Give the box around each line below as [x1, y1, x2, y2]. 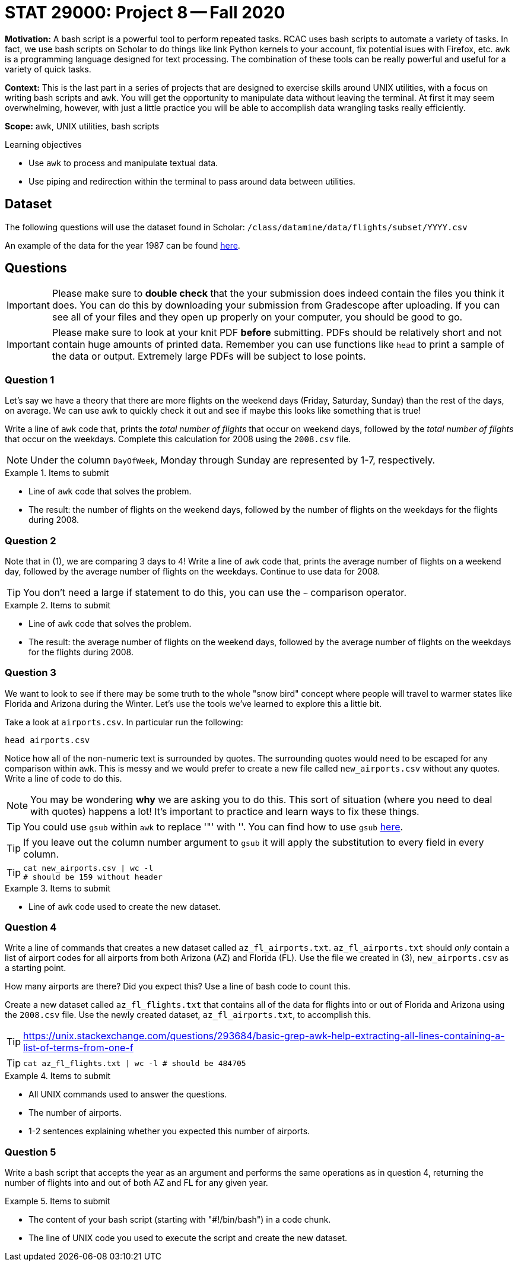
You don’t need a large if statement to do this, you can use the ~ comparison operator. [23, 586, 406, 598]
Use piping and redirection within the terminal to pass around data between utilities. [28, 176, 355, 186]
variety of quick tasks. [5, 64, 91, 74]
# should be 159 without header [23, 872, 163, 881]
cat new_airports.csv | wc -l [23, 863, 154, 872]
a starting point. [5, 963, 66, 973]
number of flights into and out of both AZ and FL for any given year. [5, 1178, 268, 1188]
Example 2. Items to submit [5, 599, 111, 610]
